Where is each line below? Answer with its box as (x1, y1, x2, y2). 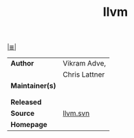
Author (10, 59, 34, 68)
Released (10, 97, 42, 107)
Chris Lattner (63, 70, 105, 79)
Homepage (10, 120, 48, 130)
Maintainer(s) (10, 81, 56, 90)
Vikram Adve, (63, 59, 107, 68)
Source (10, 108, 35, 118)
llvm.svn (63, 108, 90, 118)
